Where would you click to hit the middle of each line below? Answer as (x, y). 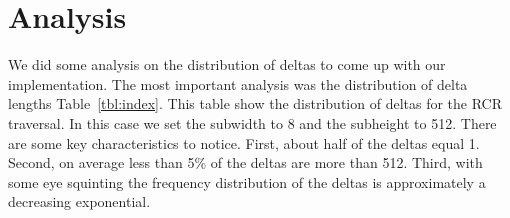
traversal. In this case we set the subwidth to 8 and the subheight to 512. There (252, 122)
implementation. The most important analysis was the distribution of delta (238, 83)
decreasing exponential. (79, 201)
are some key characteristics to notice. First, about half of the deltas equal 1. (244, 142)
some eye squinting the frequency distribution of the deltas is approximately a (247, 181)
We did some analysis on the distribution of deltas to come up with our (227, 64)
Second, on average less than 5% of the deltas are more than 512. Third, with (245, 162)
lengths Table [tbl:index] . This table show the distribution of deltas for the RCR (255, 103)
